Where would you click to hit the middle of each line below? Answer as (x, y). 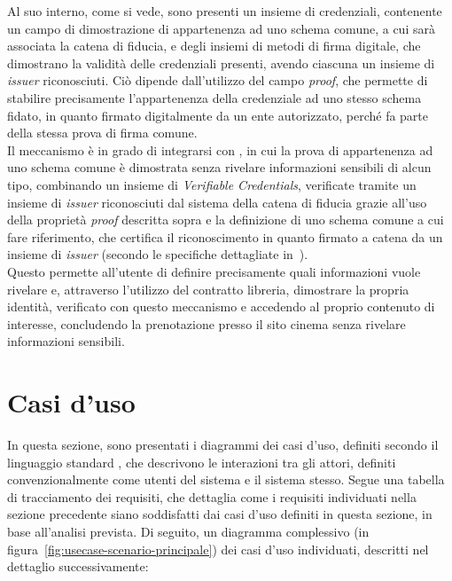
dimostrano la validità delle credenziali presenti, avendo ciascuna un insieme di (221, 63)
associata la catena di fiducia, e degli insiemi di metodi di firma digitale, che (214, 46)
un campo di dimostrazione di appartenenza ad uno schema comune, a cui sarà (221, 28)
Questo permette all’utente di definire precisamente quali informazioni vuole (214, 271)
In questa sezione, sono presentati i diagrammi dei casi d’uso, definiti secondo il (223, 444)
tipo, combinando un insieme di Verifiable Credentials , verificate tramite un (212, 184)
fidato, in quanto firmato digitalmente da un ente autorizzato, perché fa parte (218, 115)
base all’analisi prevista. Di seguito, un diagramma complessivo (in (188, 531)
